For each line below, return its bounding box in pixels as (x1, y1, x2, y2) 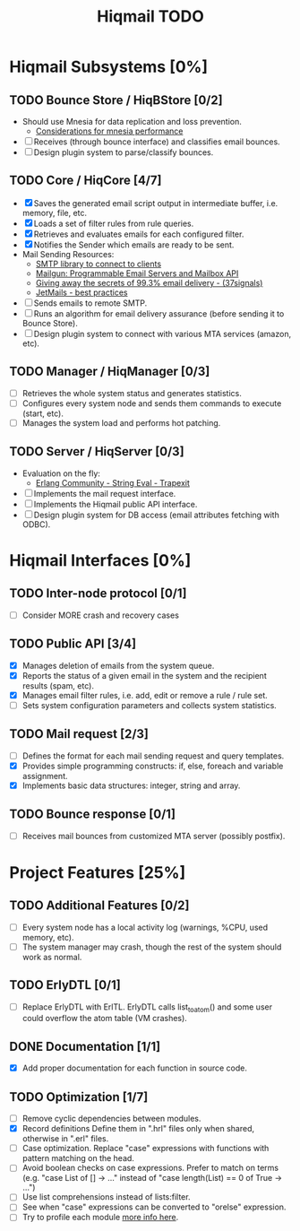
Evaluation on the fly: (21, 468, 101, 479)
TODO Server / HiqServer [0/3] (9, 444, 185, 459)
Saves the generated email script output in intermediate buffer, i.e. (33, 197, 279, 208)
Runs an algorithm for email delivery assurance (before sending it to (33, 308, 285, 319)
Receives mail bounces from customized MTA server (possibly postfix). (21, 830, 286, 841)
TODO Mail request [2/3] (9, 726, 150, 741)
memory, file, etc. (21, 207, 88, 218)
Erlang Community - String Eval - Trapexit (35, 477, 191, 488)
